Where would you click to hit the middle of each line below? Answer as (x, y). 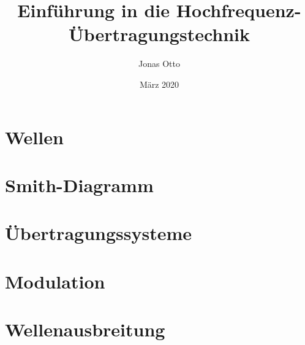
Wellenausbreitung (85, 329)
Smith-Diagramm (79, 184)
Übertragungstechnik (159, 34)
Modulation (55, 281)
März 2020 (159, 84)
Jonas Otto (159, 64)
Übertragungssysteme (99, 233)
